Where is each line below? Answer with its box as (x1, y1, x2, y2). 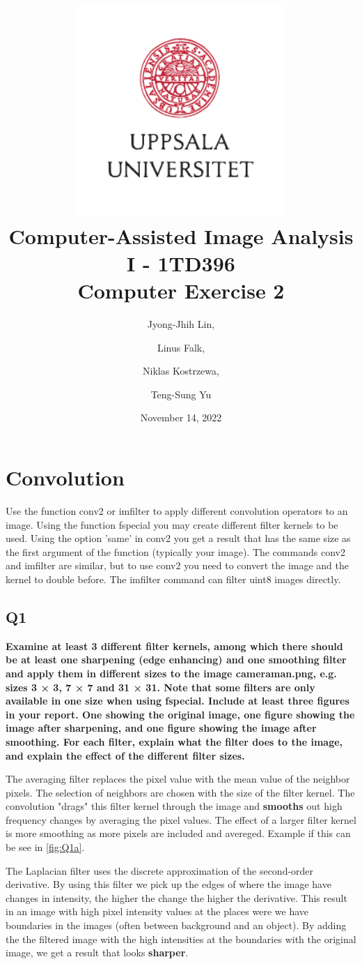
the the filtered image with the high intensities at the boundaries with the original (6, 931, 356, 946)
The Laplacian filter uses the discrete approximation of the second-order (6, 863, 314, 878)
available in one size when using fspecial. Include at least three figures (6, 693, 349, 708)
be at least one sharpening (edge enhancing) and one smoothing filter (6, 652, 347, 667)
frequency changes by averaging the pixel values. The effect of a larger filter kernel (6, 812, 356, 827)
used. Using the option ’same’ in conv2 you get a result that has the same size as (6, 531, 351, 545)
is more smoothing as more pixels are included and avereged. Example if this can (6, 826, 351, 841)
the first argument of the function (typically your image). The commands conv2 (6, 544, 345, 559)
